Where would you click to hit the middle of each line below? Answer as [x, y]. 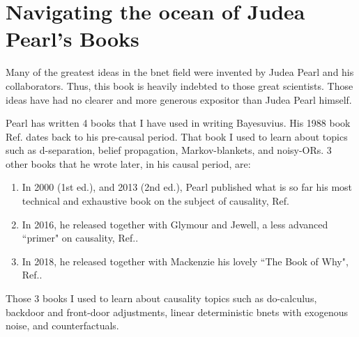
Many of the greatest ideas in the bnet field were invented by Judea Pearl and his [180, 72]
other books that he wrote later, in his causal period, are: [128, 163]
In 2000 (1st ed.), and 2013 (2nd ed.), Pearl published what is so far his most [187, 187]
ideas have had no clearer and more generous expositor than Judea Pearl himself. [179, 99]
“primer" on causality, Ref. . [80, 238]
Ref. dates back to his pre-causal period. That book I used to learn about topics [177, 136]
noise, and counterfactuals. [62, 326]
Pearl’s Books [72, 39]
